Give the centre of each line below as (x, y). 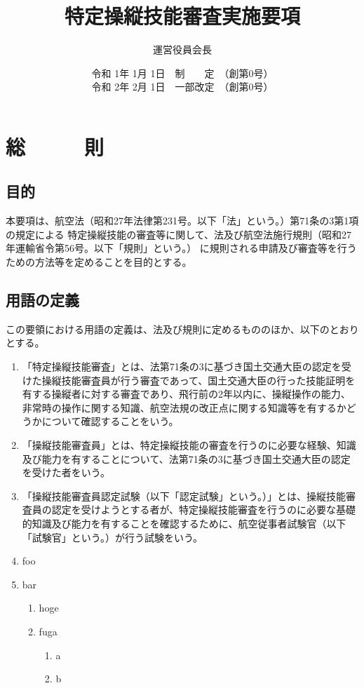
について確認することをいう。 (110, 421)
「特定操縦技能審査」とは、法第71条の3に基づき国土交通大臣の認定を (182, 366)
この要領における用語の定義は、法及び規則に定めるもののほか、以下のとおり (182, 329)
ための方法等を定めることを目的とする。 (99, 262)
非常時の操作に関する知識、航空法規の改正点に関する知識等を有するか (184, 407)
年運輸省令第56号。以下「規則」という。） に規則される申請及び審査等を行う (181, 248)
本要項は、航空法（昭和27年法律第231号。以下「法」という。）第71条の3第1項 (182, 221)
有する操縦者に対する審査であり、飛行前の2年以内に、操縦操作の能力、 (186, 394)
